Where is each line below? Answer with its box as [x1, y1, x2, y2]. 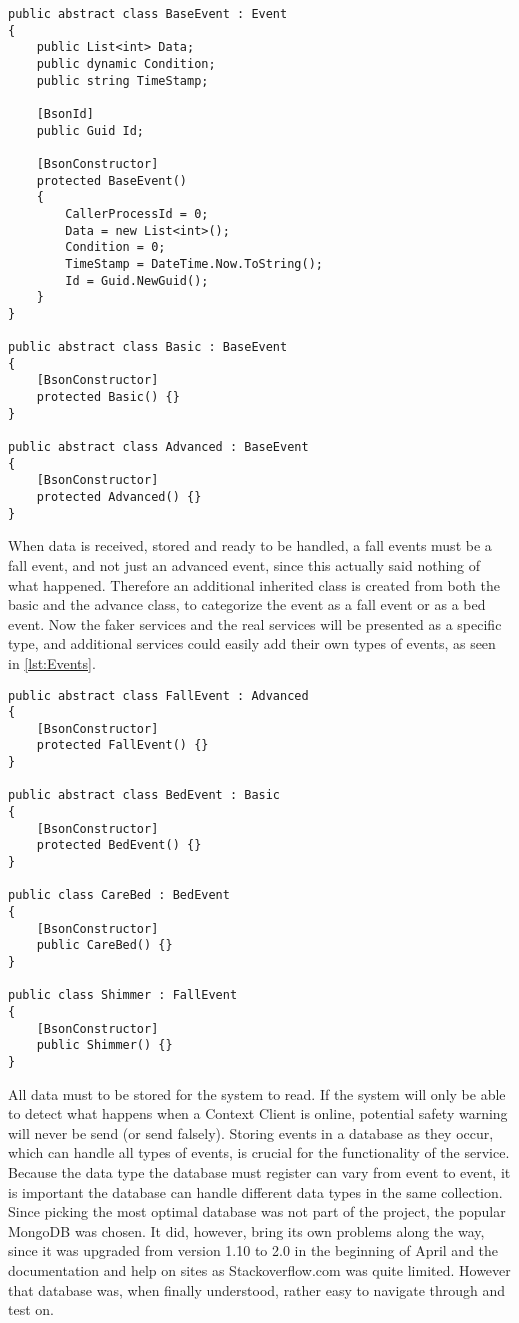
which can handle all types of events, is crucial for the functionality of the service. [8, 1142, 510, 1163]
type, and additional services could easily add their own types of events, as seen [8, 633, 496, 654]
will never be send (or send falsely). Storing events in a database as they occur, [8, 1122, 494, 1143]
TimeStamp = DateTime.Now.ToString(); [65, 256, 323, 271]
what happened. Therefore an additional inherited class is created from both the [8, 574, 501, 595]
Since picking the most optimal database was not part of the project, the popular [8, 1201, 506, 1222]
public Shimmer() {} [36, 1038, 173, 1053]
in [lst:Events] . [8, 652, 96, 673]
